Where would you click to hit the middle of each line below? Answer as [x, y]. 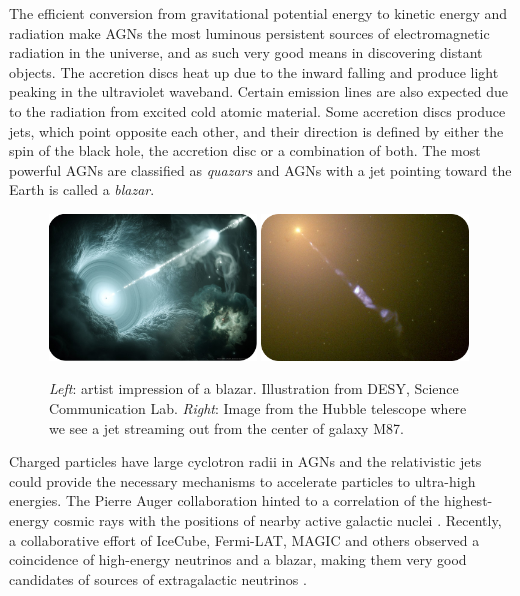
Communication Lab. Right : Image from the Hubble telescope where [258, 408]
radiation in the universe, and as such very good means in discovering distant [246, 52]
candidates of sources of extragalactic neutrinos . [158, 578]
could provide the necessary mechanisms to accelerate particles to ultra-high [242, 480]
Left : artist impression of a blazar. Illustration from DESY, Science [254, 388]
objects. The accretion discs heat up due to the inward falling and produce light [254, 71]
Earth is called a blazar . [82, 189]
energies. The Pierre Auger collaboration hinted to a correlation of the [224, 500]
